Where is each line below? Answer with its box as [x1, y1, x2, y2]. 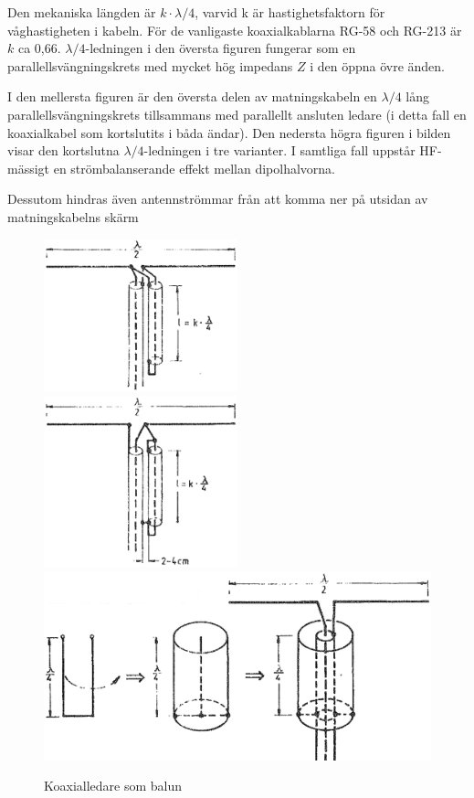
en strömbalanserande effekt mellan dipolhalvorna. [53, 158, 335, 177]
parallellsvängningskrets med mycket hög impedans [7, 56, 293, 75]
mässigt [7, 158, 50, 177]
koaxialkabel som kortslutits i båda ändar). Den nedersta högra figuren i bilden [7, 122, 451, 142]
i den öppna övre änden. [310, 56, 446, 75]
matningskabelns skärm [7, 207, 139, 226]
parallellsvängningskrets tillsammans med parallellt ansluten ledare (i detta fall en [7, 104, 467, 123]
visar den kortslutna [7, 141, 120, 160]
